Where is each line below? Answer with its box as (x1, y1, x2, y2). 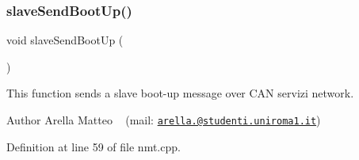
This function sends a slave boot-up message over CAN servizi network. (6, 85, 354, 101)
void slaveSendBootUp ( (6, 32, 124, 48)
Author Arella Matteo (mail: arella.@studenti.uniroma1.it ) (6, 112, 321, 128)
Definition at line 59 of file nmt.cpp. (6, 138, 181, 154)
